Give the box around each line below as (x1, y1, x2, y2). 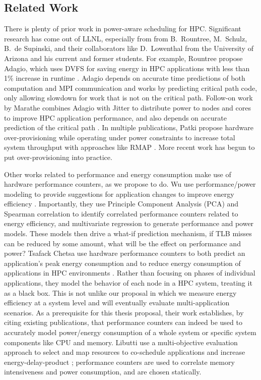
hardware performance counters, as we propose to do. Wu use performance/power (4, 179, 256, 189)
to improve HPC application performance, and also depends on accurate (4, 112, 227, 123)
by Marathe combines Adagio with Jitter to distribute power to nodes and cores (4, 102, 251, 113)
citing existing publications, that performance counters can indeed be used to (4, 317, 242, 328)
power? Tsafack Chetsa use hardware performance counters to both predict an (4, 248, 245, 258)
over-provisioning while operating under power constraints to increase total (4, 132, 235, 142)
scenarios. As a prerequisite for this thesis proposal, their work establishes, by (4, 307, 244, 317)
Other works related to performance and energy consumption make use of (4, 169, 231, 179)
